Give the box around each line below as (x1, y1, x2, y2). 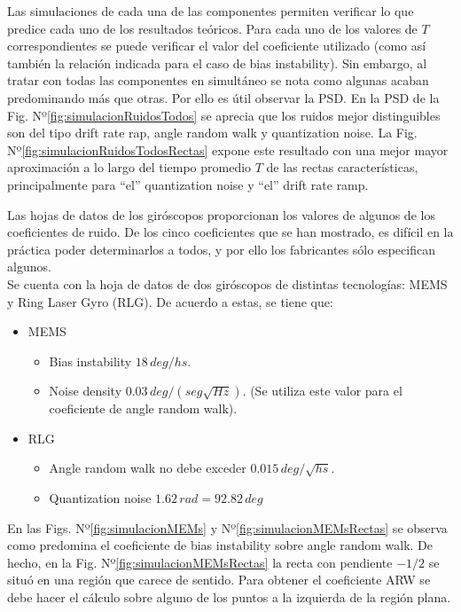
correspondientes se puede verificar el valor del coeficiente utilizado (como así (7, 36, 426, 55)
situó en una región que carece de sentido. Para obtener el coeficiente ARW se (7, 570, 431, 589)
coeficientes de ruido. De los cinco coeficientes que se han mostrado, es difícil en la (7, 223, 454, 241)
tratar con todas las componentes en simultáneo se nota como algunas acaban (7, 71, 429, 90)
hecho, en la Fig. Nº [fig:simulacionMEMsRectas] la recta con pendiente (7, 553, 393, 571)
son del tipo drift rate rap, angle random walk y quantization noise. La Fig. (7, 123, 418, 142)
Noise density (49, 381, 122, 400)
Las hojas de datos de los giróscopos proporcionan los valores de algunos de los (7, 205, 435, 224)
